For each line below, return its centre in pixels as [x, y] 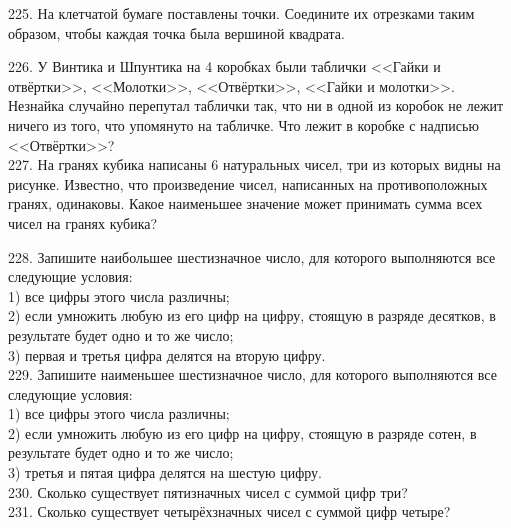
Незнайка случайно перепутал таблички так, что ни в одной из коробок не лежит [256, 105]
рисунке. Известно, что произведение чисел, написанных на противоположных [248, 183]
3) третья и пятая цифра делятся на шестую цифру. [165, 472]
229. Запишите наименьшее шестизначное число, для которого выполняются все [252, 374]
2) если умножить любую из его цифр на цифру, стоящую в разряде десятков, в [252, 315]
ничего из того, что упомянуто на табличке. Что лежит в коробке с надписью [243, 124]
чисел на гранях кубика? [83, 222]
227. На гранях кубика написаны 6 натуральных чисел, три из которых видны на [254, 164]
